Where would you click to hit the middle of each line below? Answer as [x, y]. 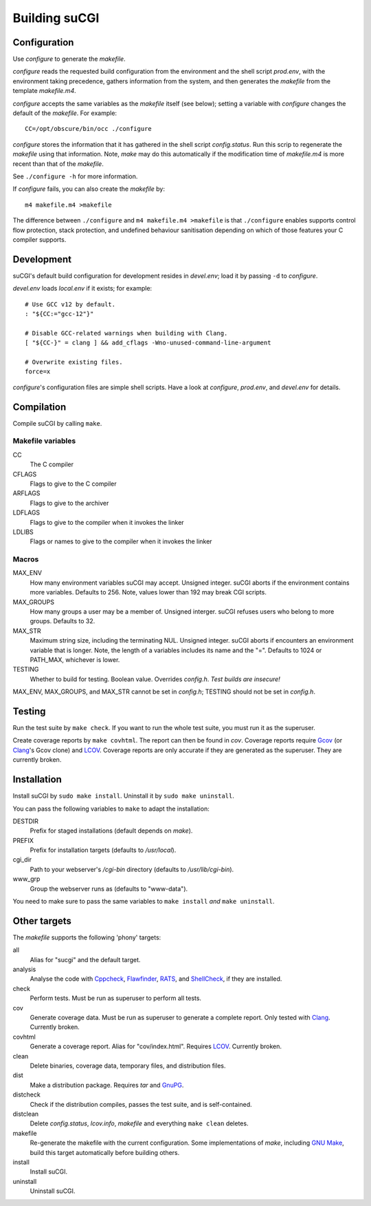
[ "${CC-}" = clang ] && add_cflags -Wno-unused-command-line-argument [148, 343]
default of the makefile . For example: [65, 113]
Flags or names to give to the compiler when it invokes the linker [121, 541]
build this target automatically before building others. [105, 1152]
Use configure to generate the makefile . [69, 59]
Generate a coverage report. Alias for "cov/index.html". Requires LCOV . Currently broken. [156, 1046]
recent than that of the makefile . [58, 164]
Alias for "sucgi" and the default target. [85, 959]
